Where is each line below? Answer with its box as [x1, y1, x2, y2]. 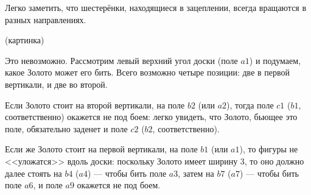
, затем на [178, 166, 214, 179]
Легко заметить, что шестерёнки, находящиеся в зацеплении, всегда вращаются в [5, 1, 307, 13]
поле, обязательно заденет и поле [5, 122, 128, 135]
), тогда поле [226, 98, 274, 111]
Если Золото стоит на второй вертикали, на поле [5, 98, 185, 111]
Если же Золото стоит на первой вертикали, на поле [5, 143, 198, 155]
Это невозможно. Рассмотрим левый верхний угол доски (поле [5, 54, 238, 66]
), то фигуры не [239, 143, 298, 155]
